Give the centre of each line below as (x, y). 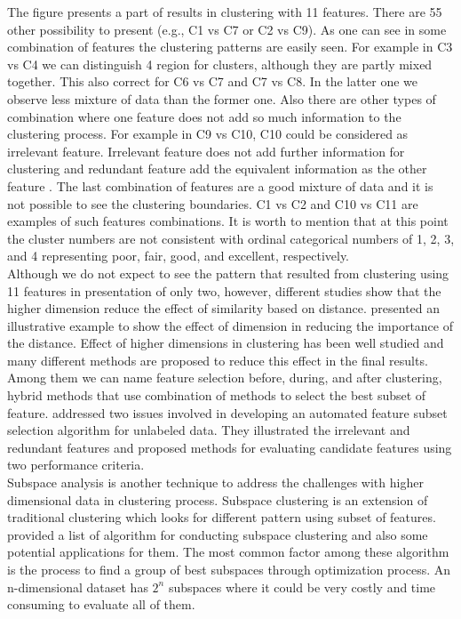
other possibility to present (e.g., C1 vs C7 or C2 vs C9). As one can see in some (227, 29)
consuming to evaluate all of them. (101, 604)
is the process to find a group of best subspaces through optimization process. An (229, 569)
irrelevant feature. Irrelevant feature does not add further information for (206, 151)
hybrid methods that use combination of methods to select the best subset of (217, 395)
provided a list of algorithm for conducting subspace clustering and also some (218, 534)
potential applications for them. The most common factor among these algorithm (228, 552)
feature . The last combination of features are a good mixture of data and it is (220, 185)
